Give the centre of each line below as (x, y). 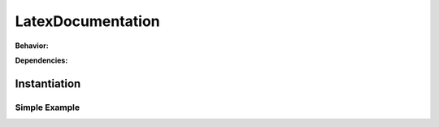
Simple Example (48, 107)
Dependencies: (41, 60)
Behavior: (32, 46)
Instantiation (48, 83)
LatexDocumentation (87, 21)
